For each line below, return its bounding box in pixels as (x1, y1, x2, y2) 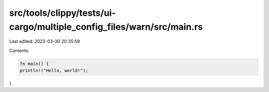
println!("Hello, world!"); (19, 68, 88, 74)
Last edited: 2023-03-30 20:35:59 (9, 39, 80, 45)
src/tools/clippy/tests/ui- (9, 7, 116, 18)
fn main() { (19, 61, 49, 66)
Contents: (9, 47, 29, 53)
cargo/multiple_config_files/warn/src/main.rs (9, 21, 203, 32)
